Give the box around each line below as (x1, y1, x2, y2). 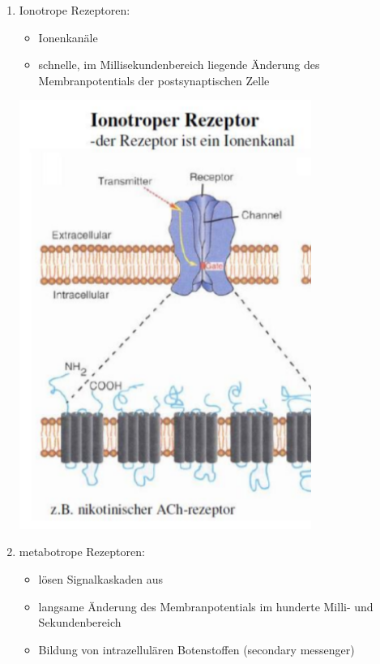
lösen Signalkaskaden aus (38, 571, 164, 588)
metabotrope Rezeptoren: (19, 543, 145, 560)
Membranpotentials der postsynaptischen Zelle (38, 71, 270, 88)
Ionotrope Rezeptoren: (19, 2, 130, 18)
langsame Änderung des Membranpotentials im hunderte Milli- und (38, 597, 374, 614)
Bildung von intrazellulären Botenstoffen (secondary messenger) (38, 640, 355, 658)
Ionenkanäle (38, 28, 98, 45)
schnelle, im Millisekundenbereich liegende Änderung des (38, 56, 320, 73)
